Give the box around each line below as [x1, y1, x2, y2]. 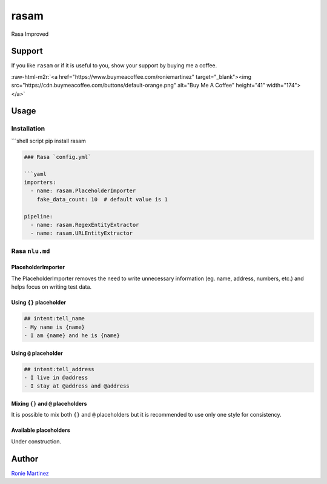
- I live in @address [24, 374, 88, 381]
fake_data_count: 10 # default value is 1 [36, 196, 168, 203]
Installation [11, 124, 45, 133]
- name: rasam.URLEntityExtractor [30, 230, 133, 237]
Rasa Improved [11, 30, 49, 38]
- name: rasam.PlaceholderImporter [30, 187, 136, 194]
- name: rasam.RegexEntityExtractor [30, 221, 139, 228]
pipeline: [24, 213, 53, 220]
